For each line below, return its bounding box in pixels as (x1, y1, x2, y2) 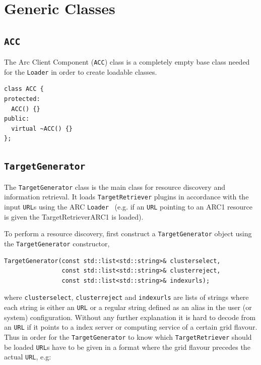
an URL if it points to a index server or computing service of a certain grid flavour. (4, 322, 257, 332)
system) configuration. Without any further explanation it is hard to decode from (4, 311, 256, 322)
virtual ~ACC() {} (11, 125, 73, 132)
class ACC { (4, 85, 44, 93)
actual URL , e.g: (4, 351, 51, 362)
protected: (4, 95, 40, 103)
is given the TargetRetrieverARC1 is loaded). (4, 211, 144, 222)
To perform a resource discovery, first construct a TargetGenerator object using (4, 228, 252, 239)
